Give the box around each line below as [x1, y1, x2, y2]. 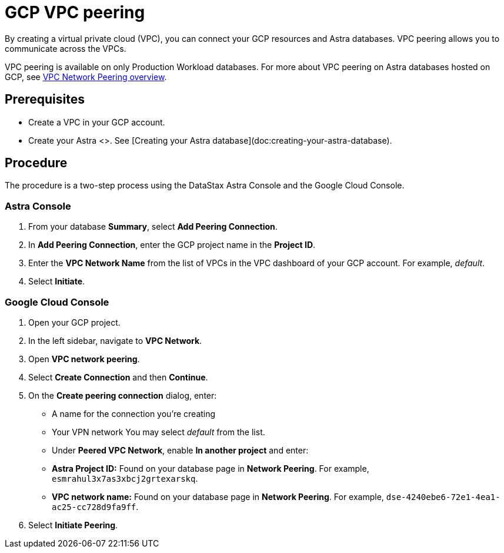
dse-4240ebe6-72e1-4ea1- [386, 492, 500, 502]
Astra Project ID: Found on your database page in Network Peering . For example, [52, 463, 369, 473]
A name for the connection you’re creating [52, 408, 216, 419]
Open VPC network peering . [28, 353, 140, 364]
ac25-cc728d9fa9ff [52, 502, 136, 512]
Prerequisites [5, 92, 85, 107]
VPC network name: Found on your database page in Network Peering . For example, [52, 491, 384, 502]
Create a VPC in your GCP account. [28, 117, 165, 127]
